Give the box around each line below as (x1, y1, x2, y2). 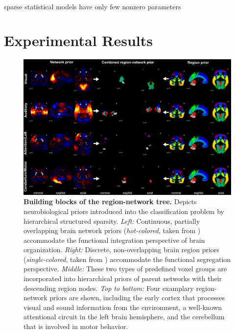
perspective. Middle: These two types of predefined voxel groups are (23, 263, 227, 274)
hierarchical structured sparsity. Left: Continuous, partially (23, 215, 200, 226)
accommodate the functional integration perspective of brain (23, 235, 205, 245)
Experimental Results (4, 30, 153, 50)
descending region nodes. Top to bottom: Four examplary (23, 283, 194, 293)
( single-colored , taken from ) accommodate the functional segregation (23, 254, 231, 264)
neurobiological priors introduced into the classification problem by (23, 206, 224, 216)
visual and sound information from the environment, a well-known (23, 302, 222, 312)
